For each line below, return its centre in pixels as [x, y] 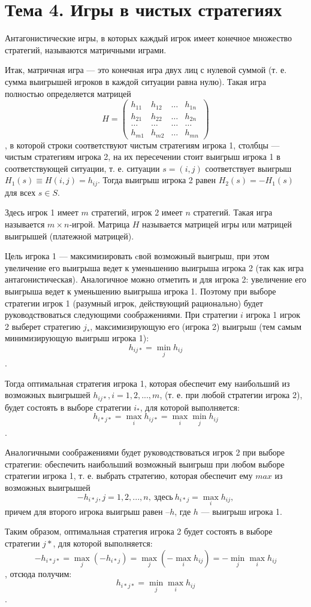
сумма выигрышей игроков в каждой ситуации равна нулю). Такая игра [135, 81]
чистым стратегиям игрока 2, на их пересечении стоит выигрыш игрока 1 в [143, 157]
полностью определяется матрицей [68, 93]
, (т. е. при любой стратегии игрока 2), [231, 395]
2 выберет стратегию [43, 326]
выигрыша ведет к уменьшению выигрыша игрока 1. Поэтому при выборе [141, 291]
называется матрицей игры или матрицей [217, 224]
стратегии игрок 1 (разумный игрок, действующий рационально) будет [134, 303]
